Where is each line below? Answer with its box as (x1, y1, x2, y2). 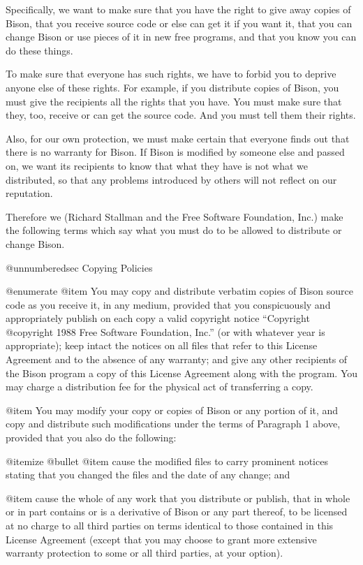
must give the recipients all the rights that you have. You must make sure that (6, 94, 342, 108)
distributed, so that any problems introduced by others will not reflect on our (6, 172, 337, 186)
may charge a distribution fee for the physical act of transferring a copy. (6, 379, 313, 394)
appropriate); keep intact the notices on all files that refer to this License (6, 338, 318, 353)
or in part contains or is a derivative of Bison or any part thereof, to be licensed (6, 504, 348, 519)
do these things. (6, 43, 73, 57)
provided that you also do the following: (6, 430, 177, 445)
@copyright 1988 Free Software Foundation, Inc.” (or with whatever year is (6, 324, 325, 339)
